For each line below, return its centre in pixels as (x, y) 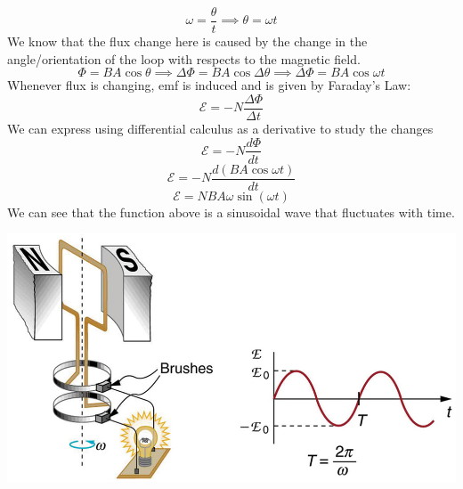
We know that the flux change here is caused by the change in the (187, 41)
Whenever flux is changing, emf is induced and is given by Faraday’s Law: (209, 85)
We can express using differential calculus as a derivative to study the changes (220, 128)
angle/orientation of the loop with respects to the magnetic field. (184, 58)
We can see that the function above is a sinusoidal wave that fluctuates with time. (231, 212)
